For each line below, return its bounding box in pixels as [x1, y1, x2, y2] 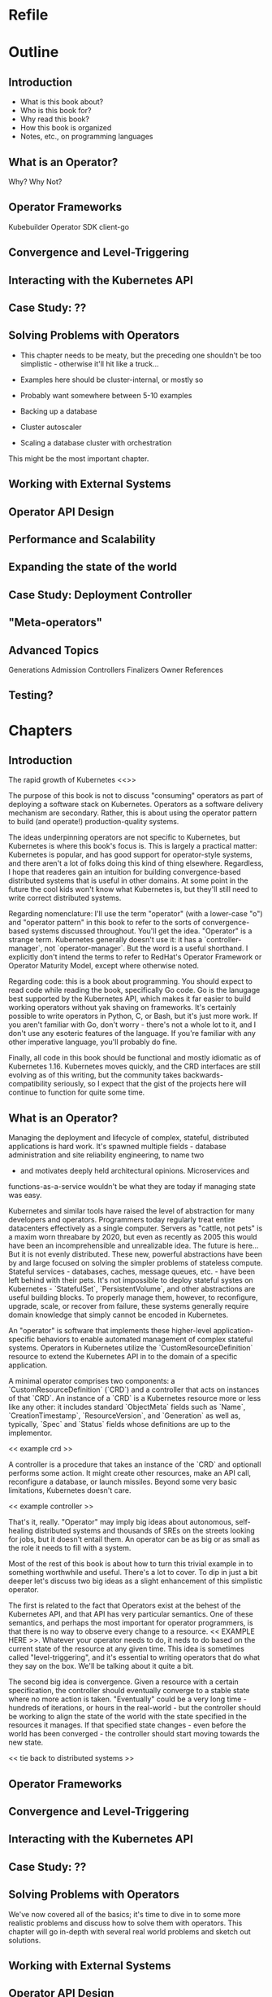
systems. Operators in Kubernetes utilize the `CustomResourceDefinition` [8, 1343, 253, 1353]
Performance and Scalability [8, 532, 156, 546]
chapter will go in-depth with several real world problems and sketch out [8, 1926, 252, 1936]
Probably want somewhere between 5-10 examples [19, 390, 192, 400]
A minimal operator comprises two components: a [8, 1376, 175, 1386]
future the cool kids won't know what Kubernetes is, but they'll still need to [8, 884, 258, 894]
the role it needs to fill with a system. [8, 1543, 132, 1553]
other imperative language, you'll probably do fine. [8, 1037, 178, 1047]
